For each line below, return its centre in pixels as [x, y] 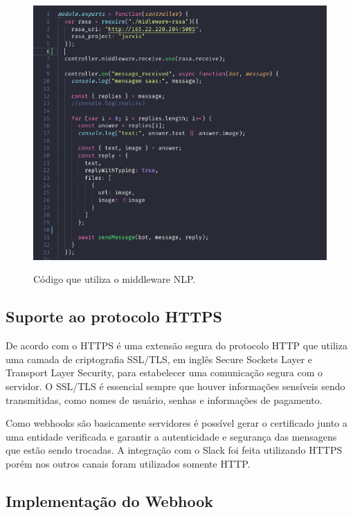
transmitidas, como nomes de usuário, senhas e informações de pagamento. [164, 399]
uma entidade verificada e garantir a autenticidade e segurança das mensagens [171, 436]
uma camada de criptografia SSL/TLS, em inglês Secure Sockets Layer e [159, 359]
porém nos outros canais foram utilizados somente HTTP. [128, 463]
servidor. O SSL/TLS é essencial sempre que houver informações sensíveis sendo [175, 386]
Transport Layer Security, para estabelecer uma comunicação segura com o [164, 372]
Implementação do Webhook [110, 500]
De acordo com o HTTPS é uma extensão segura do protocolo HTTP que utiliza [176, 345]
